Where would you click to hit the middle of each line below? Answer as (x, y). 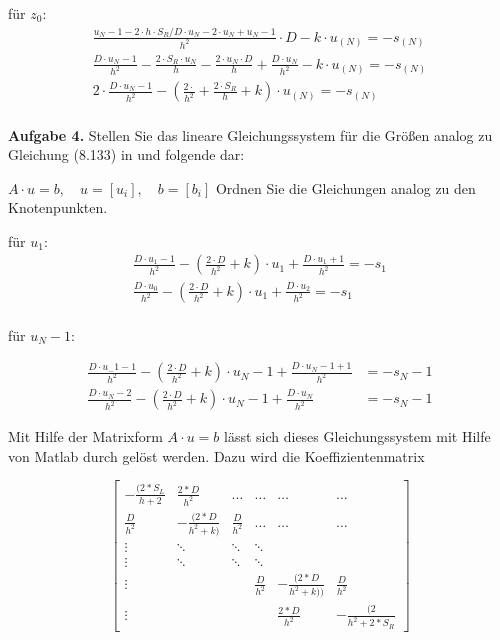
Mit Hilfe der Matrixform (85, 436)
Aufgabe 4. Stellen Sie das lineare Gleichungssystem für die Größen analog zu (250, 134)
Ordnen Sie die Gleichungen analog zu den (345, 187)
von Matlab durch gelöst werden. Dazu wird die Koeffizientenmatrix (216, 455)
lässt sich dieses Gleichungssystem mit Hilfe (357, 436)
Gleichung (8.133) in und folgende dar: (126, 154)
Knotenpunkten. (58, 207)
